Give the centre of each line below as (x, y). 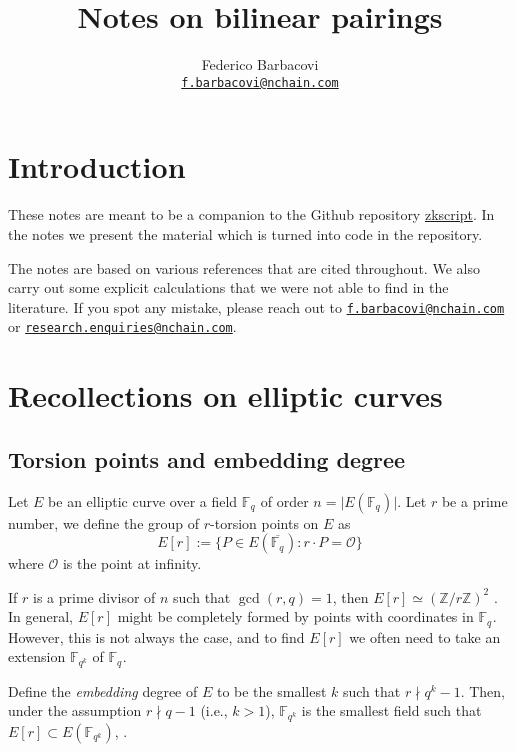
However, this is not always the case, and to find (156, 636)
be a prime (474, 500)
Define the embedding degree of (103, 690)
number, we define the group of (104, 522)
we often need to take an (425, 636)
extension (37, 656)
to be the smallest (271, 690)
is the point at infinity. (132, 563)
